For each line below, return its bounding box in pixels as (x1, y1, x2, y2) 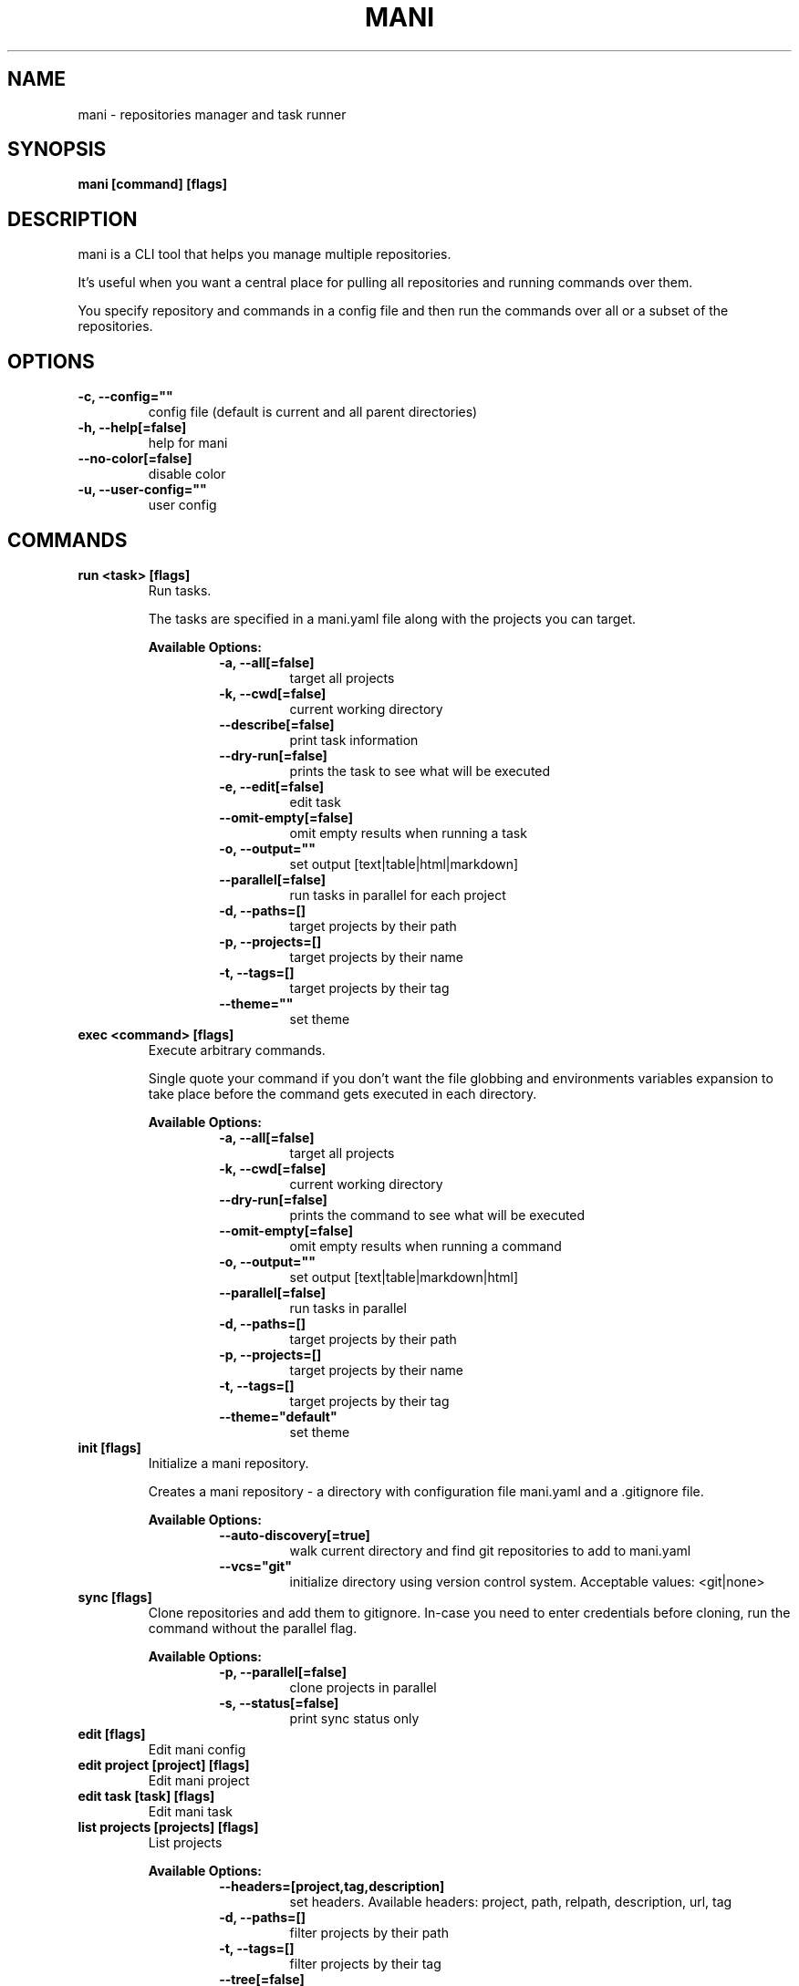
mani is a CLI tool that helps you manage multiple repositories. (78, 246, 451, 263)
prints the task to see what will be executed (289, 762, 551, 779)
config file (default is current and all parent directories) (148, 404, 478, 420)
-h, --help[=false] (78, 419, 187, 436)
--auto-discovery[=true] (219, 1526, 370, 1543)
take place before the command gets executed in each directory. (148, 1085, 537, 1102)
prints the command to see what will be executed (289, 1206, 586, 1223)
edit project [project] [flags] (78, 1756, 250, 1773)
